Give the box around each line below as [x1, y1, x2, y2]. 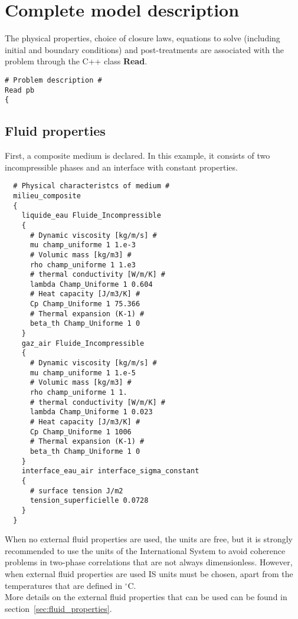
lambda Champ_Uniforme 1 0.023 [30, 408, 153, 417]
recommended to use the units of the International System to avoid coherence [5, 544, 286, 556]
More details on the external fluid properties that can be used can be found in [5, 591, 287, 603]
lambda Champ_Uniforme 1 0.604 [30, 280, 153, 289]
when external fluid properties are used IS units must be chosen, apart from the [5, 568, 293, 580]
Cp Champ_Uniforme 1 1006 [30, 427, 132, 436]
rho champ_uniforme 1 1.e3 [30, 260, 136, 269]
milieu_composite [13, 191, 81, 200]
